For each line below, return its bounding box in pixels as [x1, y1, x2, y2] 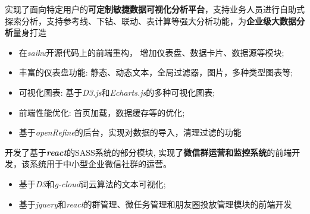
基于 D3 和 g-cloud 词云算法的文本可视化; [18, 177, 166, 190]
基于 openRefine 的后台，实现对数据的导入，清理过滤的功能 [18, 126, 242, 139]
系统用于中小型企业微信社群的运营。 [29, 158, 171, 170]
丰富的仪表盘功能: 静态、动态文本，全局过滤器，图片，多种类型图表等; [18, 66, 293, 78]
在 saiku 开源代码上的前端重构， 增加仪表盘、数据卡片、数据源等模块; [18, 46, 284, 58]
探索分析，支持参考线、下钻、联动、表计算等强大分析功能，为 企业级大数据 [5, 14, 296, 27]
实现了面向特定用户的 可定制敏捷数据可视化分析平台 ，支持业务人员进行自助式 [5, 3, 305, 15]
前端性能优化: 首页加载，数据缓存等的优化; [18, 106, 185, 118]
